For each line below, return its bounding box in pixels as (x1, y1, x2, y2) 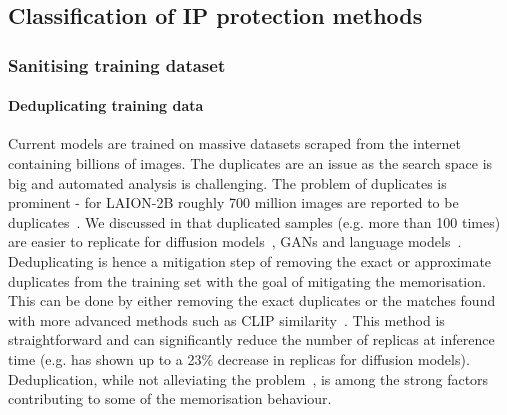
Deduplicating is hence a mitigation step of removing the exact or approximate (8, 250, 492, 271)
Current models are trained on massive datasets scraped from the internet (8, 133, 461, 154)
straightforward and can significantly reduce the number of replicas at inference (8, 329, 495, 350)
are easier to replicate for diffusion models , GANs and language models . (8, 231, 462, 252)
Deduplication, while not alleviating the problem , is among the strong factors (8, 368, 489, 389)
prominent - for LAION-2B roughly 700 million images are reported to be (8, 192, 459, 213)
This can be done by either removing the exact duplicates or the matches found (8, 290, 496, 311)
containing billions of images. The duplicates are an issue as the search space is (8, 153, 493, 174)
